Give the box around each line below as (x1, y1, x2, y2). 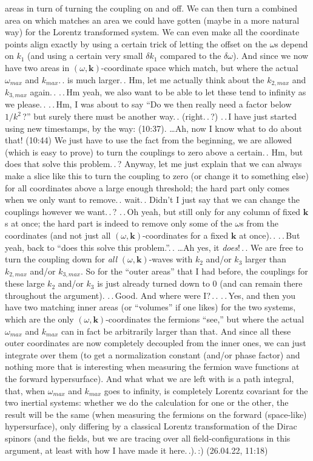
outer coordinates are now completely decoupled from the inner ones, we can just (5, 336, 306, 349)
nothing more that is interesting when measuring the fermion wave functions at (5, 360, 300, 373)
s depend (275, 37, 308, 50)
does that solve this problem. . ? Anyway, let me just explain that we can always (5, 157, 302, 170)
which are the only (5, 313, 74, 326)
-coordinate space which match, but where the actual (101, 61, 298, 73)
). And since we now (233, 49, 309, 62)
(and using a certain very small (27, 49, 143, 62)
